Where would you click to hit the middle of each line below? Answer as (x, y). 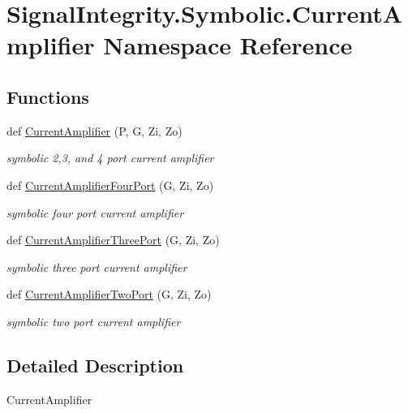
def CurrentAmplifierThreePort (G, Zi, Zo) (113, 240)
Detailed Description (95, 365)
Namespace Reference (228, 45)
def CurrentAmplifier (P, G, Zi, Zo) (94, 130)
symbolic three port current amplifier (97, 267)
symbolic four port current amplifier (95, 212)
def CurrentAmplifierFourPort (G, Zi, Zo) (110, 185)
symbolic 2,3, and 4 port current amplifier (110, 158)
